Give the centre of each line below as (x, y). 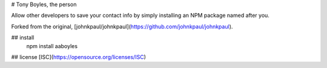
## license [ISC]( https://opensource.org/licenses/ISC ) (79, 57)
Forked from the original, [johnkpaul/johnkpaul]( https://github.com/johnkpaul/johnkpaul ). (122, 26)
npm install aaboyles (52, 46)
